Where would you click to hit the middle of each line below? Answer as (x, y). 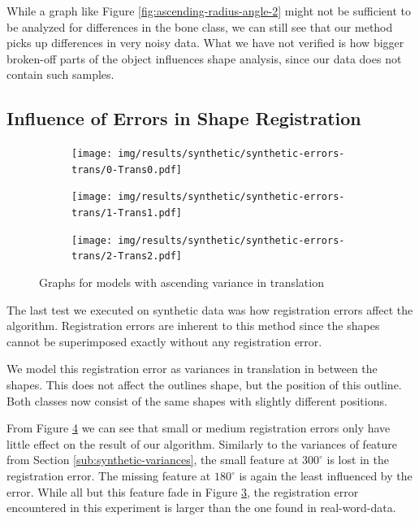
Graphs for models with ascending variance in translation (181, 282)
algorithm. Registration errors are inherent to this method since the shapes (193, 326)
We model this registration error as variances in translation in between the (192, 369)
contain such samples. (60, 74)
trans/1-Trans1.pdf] (127, 213)
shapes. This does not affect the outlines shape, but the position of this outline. (204, 385)
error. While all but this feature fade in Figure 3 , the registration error (183, 491)
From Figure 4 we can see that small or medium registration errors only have (199, 428)
